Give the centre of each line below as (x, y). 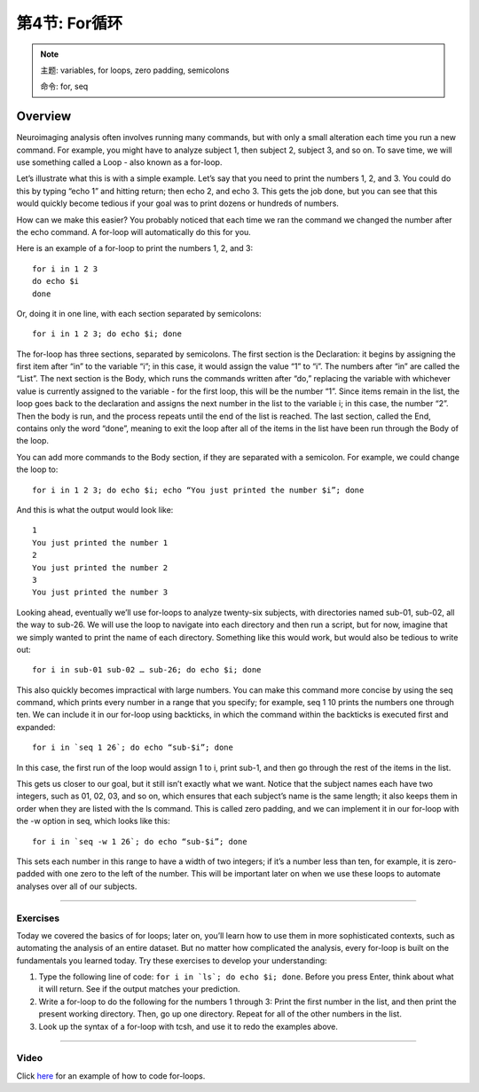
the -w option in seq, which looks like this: (93, 821)
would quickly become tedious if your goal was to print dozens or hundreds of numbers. (177, 203)
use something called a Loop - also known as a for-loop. (119, 162)
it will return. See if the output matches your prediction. (139, 989)
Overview (44, 117)
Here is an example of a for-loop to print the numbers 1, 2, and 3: (135, 248)
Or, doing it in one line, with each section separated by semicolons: (139, 313)
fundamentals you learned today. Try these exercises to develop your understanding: (172, 960)
